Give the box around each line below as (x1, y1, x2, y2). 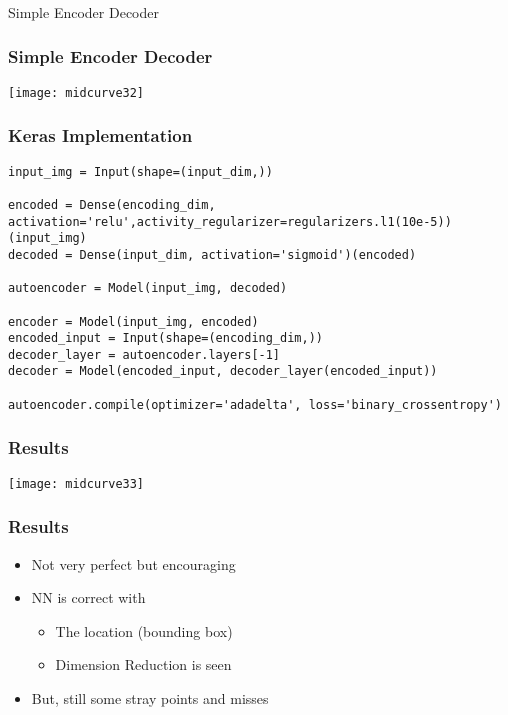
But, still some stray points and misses (31, 687, 269, 708)
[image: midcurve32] (8, 85, 145, 100)
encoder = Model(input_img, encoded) (8, 314, 259, 329)
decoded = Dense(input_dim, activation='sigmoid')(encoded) (8, 247, 417, 262)
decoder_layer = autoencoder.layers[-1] (8, 347, 281, 362)
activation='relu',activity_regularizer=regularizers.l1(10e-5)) (8, 214, 452, 229)
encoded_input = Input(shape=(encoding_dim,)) (8, 331, 323, 346)
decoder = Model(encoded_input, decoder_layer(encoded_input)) (8, 364, 438, 379)
